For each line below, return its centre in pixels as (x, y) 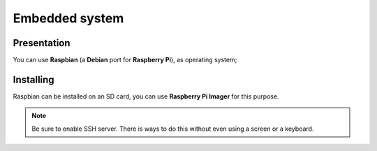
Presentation (42, 43)
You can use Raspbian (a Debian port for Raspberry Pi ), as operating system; (125, 60)
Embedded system (68, 18)
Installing (34, 79)
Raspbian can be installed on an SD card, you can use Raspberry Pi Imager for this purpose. (146, 96)
